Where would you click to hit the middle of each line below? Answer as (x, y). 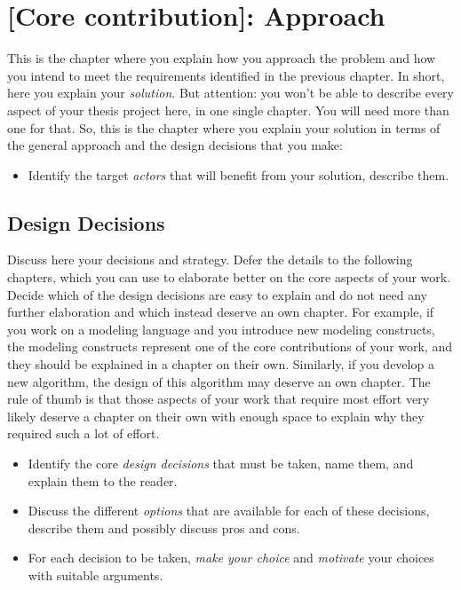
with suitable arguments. (95, 574)
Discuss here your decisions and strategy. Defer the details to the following (210, 260)
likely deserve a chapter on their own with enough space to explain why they (216, 416)
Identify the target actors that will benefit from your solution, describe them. (238, 174)
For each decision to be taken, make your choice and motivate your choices (231, 558)
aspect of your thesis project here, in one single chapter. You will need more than (228, 110)
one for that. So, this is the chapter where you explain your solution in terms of (224, 127)
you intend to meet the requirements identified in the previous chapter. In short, (226, 75)
